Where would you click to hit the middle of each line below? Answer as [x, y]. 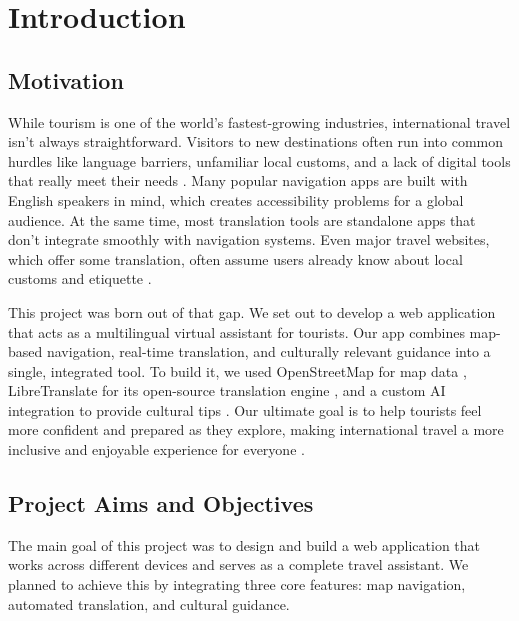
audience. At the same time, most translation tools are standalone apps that [242, 219]
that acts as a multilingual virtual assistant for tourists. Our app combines [236, 331]
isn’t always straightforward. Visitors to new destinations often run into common [256, 141]
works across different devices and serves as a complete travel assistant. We [238, 564]
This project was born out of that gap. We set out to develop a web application [252, 311]
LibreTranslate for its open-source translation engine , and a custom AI [227, 390]
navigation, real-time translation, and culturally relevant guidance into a [268, 351]
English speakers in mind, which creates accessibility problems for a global [236, 199]
